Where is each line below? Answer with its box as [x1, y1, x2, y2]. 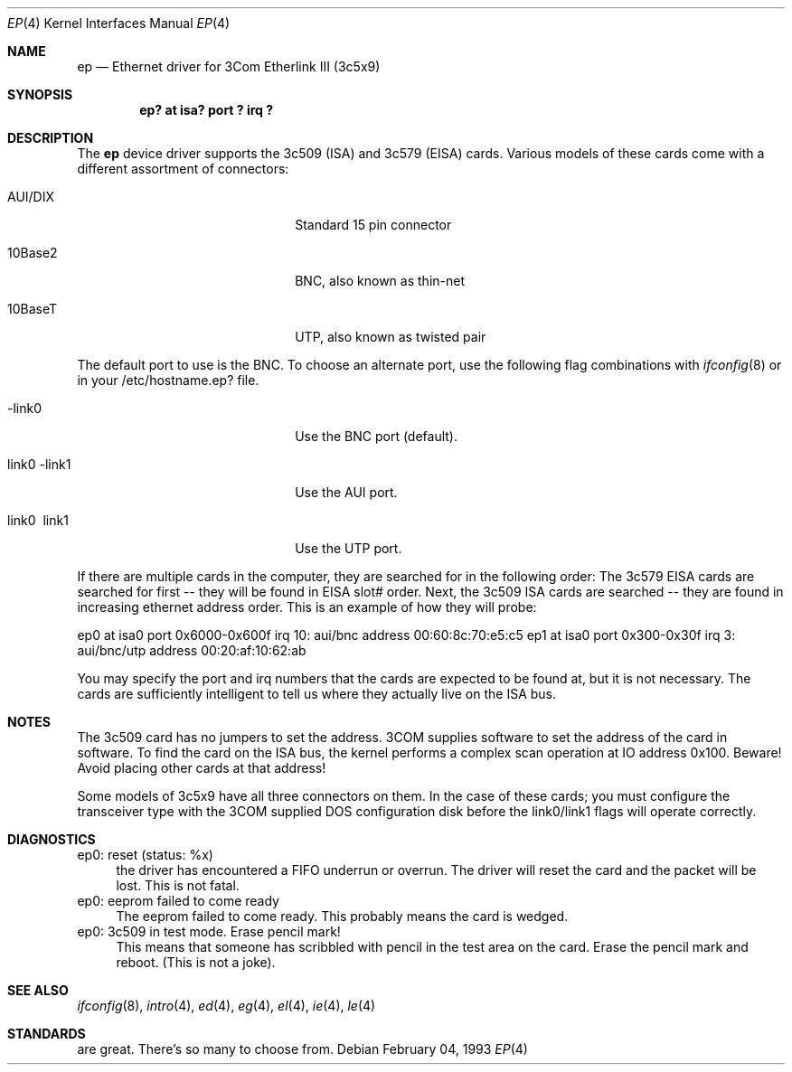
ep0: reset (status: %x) [77, 847, 213, 862]
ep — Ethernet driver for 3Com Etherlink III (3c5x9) [77, 59, 381, 74]
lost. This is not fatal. [116, 878, 240, 893]
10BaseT [7, 301, 58, 316]
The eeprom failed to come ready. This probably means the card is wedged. [116, 908, 569, 924]
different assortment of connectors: [77, 161, 289, 176]
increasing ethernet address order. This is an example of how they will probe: [77, 599, 537, 615]
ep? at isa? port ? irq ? [139, 102, 274, 118]
